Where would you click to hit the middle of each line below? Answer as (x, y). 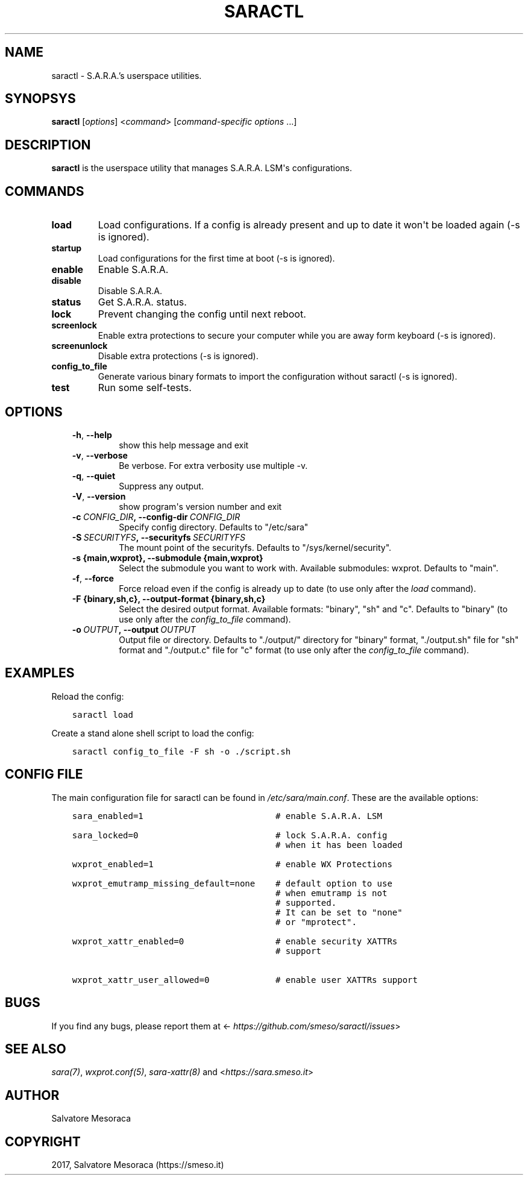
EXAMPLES (40, 673)
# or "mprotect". (316, 922)
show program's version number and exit (200, 506)
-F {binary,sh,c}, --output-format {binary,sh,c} (169, 598)
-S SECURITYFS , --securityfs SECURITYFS (159, 537)
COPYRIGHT (43, 1141)
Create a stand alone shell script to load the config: (153, 733)
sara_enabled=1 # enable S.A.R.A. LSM (227, 816)
